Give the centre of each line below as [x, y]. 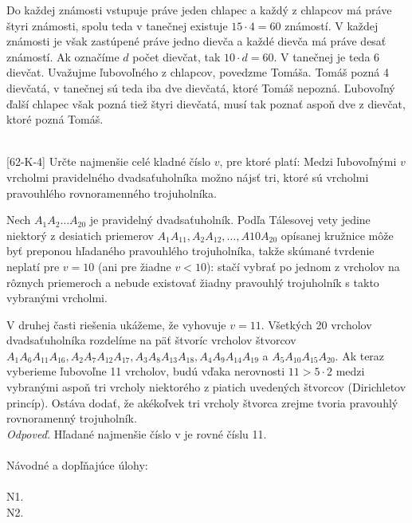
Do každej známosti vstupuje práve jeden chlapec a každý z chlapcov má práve [199, 10]
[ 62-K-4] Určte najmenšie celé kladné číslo [109, 161]
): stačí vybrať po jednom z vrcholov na [303, 266]
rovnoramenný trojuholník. [72, 418]
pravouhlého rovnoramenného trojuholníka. [112, 193]
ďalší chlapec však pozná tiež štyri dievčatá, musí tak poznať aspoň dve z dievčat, [206, 103]
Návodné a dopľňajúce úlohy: [77, 465]
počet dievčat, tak [177, 56]
